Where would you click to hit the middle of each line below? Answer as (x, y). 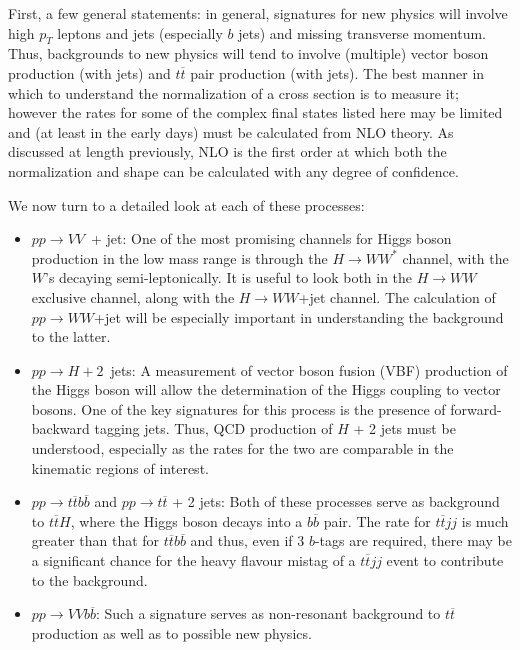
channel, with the (455, 257)
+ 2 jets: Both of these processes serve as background (336, 501)
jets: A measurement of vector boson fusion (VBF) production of (309, 369)
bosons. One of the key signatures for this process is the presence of (238, 408)
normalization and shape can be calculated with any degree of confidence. (233, 170)
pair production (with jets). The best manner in (337, 72)
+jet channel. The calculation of (397, 296)
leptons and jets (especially (140, 32)
